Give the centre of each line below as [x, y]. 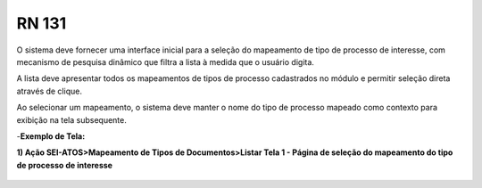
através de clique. [49, 91]
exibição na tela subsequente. [71, 119]
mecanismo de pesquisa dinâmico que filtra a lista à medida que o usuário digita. [165, 61]
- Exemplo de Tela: [51, 136]
